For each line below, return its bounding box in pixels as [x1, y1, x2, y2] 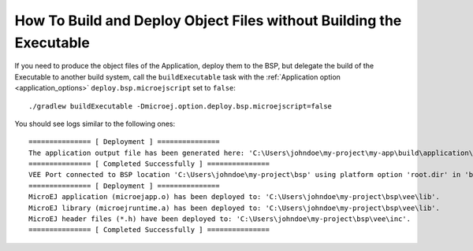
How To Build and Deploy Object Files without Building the [14, 12, 402, 29]
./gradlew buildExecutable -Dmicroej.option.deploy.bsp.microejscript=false [28, 102, 333, 110]
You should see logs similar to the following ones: [14, 119, 176, 128]
